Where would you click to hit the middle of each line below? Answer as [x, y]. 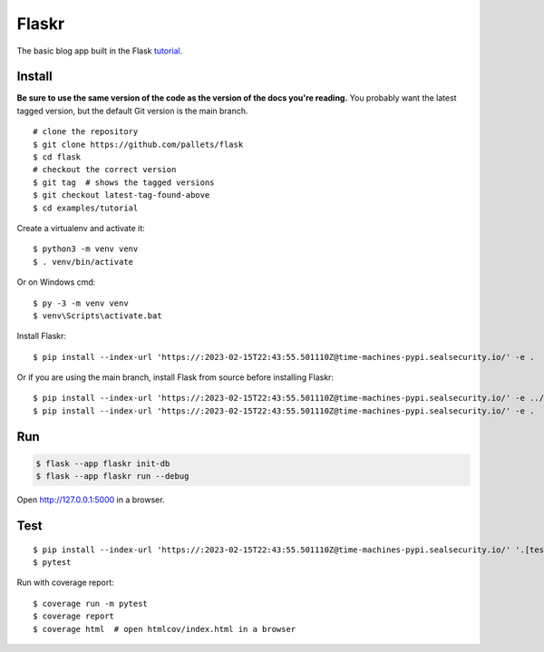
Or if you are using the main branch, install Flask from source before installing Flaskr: [175, 377]
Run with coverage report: [66, 583]
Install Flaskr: [42, 336]
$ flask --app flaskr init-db [103, 463]
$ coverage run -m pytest [91, 603]
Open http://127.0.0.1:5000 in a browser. [91, 500]
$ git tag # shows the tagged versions [124, 182]
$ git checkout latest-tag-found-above [121, 195]
